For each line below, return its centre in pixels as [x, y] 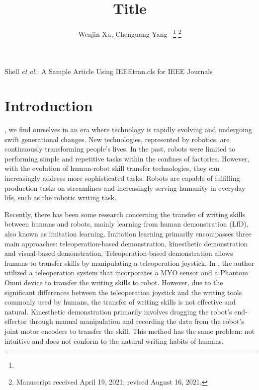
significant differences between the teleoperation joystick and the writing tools [123, 292]
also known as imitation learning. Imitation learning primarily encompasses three [128, 234]
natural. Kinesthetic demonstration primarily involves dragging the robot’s [118, 311]
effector [16, 321]
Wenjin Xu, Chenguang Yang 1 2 [130, 33]
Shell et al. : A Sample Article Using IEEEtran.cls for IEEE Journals [109, 71]
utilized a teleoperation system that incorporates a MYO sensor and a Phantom [126, 273]
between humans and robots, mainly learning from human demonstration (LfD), [127, 224]
